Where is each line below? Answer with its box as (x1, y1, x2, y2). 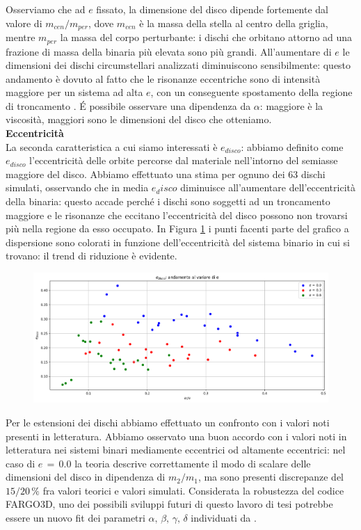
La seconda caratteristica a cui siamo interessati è (6, 139, 218, 154)
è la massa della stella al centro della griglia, (139, 15, 328, 30)
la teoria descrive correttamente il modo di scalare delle (74, 456, 311, 470)
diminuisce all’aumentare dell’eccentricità (180, 180, 355, 195)
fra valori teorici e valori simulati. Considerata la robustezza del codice (42, 483, 344, 497)
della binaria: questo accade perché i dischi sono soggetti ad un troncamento (6, 194, 330, 209)
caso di (6, 456, 35, 470)
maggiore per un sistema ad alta (6, 85, 143, 99)
